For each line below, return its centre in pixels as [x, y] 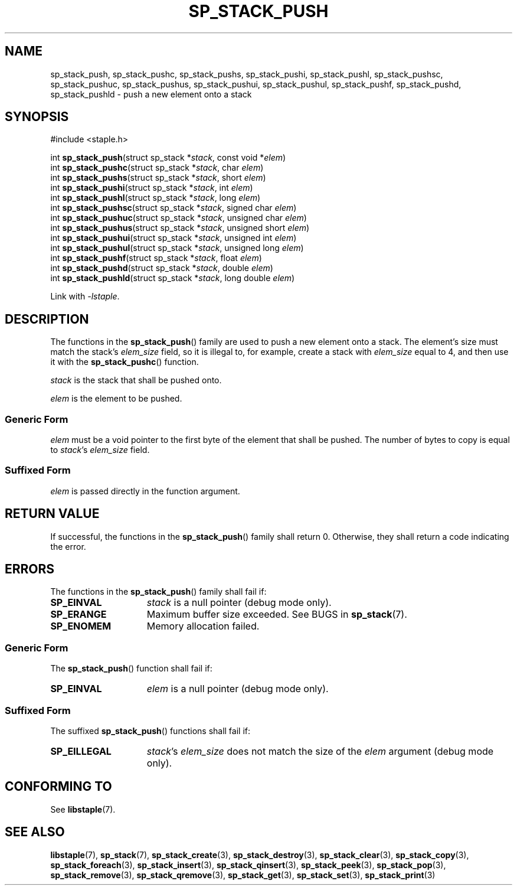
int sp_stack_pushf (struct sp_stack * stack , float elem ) [156, 258]
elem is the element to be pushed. [116, 399]
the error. [68, 546]
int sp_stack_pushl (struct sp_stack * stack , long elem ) [156, 198]
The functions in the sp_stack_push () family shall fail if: [158, 592]
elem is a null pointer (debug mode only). [238, 689]
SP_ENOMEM [81, 626]
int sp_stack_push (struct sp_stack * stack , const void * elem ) [168, 158]
